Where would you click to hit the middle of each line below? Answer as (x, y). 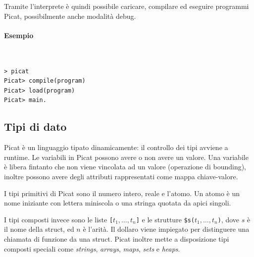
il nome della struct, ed (39, 229)
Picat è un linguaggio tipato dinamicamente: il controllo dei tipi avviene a (116, 147)
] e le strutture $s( (165, 219)
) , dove (229, 219)
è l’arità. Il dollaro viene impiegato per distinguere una (166, 229)
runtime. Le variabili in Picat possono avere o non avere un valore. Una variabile (126, 157)
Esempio (19, 35)
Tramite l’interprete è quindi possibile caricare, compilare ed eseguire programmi (127, 6)
